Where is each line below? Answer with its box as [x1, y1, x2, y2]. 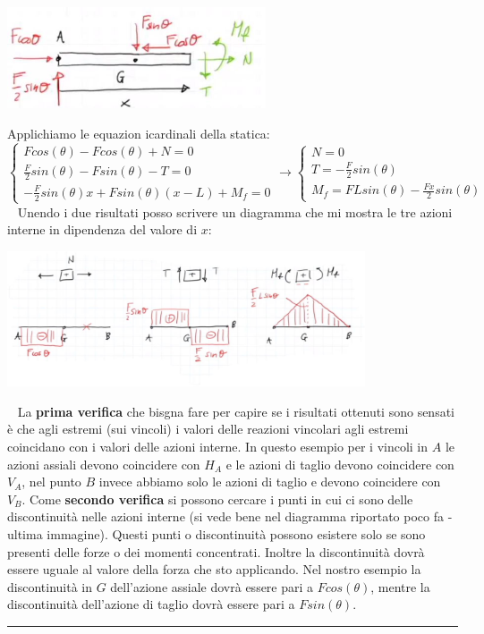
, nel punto [21, 472, 81, 491]
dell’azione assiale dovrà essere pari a [110, 577, 314, 596]
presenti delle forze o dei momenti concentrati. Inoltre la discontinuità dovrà [7, 542, 425, 561]
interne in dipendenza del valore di [7, 220, 198, 239]
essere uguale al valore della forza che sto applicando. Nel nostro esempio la [7, 560, 421, 579]
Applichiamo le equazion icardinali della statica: [7, 123, 270, 142]
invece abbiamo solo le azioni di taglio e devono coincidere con [98, 472, 441, 491]
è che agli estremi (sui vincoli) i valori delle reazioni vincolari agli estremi [7, 419, 409, 438]
